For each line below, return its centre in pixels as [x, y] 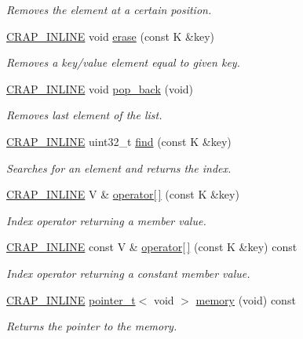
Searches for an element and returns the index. [119, 168]
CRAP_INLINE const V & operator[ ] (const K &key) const [152, 247]
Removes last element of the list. [84, 115]
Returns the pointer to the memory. [92, 326]
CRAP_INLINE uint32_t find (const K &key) [119, 141]
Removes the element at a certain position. [109, 9]
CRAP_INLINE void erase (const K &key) [111, 36]
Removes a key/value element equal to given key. [123, 62]
